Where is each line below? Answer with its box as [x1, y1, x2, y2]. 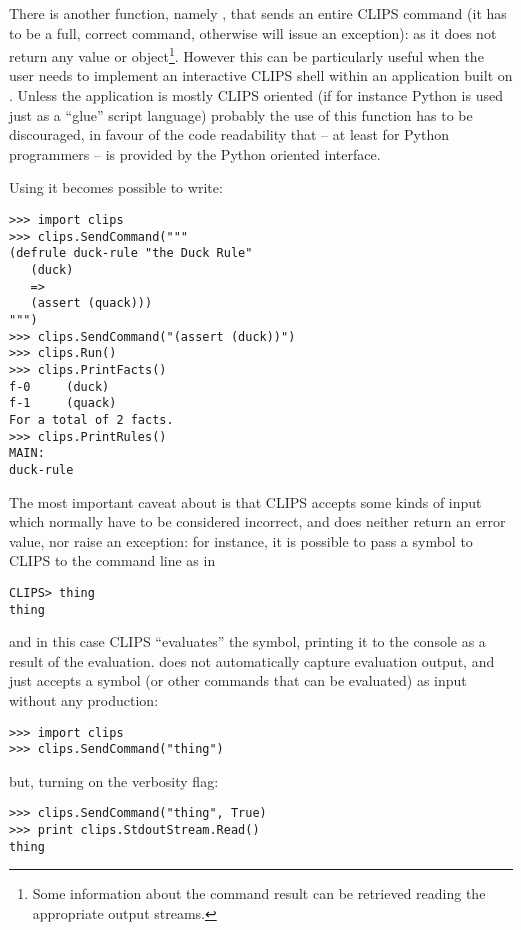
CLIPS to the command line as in [9, 550, 216, 571]
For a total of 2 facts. [9, 412, 174, 427]
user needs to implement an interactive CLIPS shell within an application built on [9, 65, 513, 86]
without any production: [9, 689, 159, 710]
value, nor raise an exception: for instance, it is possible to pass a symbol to [9, 530, 473, 551]
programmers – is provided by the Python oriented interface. [9, 143, 381, 164]
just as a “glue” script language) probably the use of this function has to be [9, 104, 473, 125]
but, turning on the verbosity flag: [9, 770, 219, 791]
